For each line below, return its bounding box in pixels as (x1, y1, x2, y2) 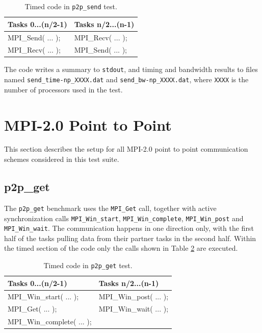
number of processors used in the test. (4, 84, 123, 94)
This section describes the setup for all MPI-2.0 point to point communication (4, 144, 248, 154)
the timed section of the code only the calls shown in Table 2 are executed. (4, 243, 238, 253)
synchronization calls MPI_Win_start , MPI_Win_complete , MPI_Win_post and (4, 212, 244, 223)
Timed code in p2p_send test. (24, 1, 117, 11)
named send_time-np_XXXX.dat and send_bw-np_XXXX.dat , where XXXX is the (4, 74, 249, 85)
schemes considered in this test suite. (4, 154, 119, 164)
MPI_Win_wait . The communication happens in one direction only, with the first (4, 223, 254, 233)
